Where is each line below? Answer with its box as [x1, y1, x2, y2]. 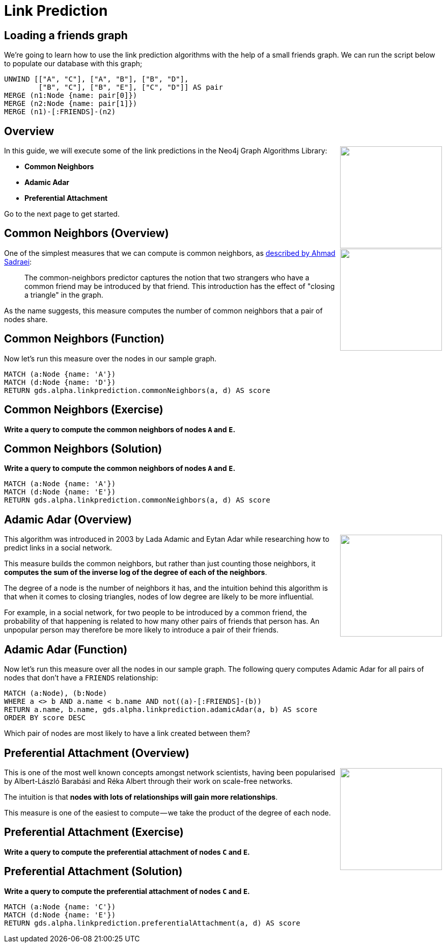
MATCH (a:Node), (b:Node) [4, 689, 107, 698]
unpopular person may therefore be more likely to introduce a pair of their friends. [4, 625, 279, 635]
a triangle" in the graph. [24, 290, 103, 299]
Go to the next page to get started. [4, 209, 120, 219]
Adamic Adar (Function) [4, 643, 128, 656]
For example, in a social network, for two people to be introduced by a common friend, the [4, 608, 307, 617]
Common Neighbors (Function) [4, 332, 164, 346]
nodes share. [4, 314, 48, 324]
